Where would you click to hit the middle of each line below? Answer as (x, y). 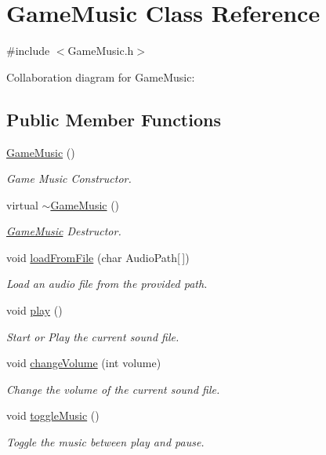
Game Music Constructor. (69, 178)
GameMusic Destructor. (64, 231)
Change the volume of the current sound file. (113, 389)
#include (28, 51)
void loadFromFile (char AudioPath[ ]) (98, 257)
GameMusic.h (101, 51)
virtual (22, 204)
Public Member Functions (114, 119)
